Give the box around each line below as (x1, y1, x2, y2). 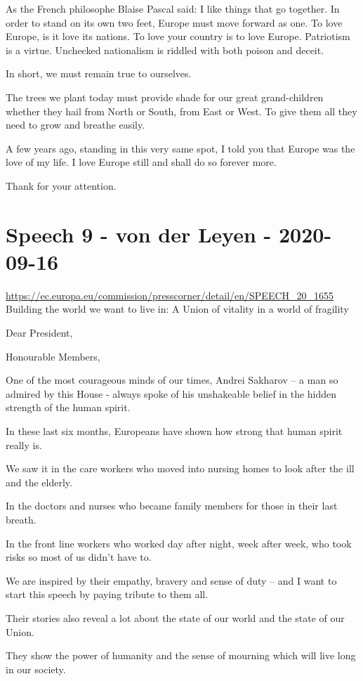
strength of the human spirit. (6, 400, 131, 415)
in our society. (6, 661, 66, 676)
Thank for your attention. (6, 178, 117, 193)
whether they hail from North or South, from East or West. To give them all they (6, 103, 357, 118)
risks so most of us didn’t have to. (6, 550, 152, 564)
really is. (6, 437, 42, 452)
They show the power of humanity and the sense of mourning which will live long (6, 648, 356, 663)
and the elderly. (6, 474, 72, 489)
